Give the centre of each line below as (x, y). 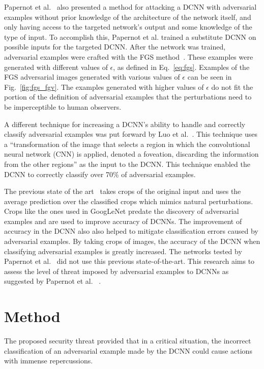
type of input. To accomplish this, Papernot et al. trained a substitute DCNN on (130, 36)
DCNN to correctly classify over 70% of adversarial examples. (100, 174)
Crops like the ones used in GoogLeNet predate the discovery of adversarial (122, 211)
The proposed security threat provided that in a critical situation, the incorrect (128, 341)
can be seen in (210, 77)
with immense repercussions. (49, 361)
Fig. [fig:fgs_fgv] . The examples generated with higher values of (104, 87)
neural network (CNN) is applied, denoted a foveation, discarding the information (131, 154)
